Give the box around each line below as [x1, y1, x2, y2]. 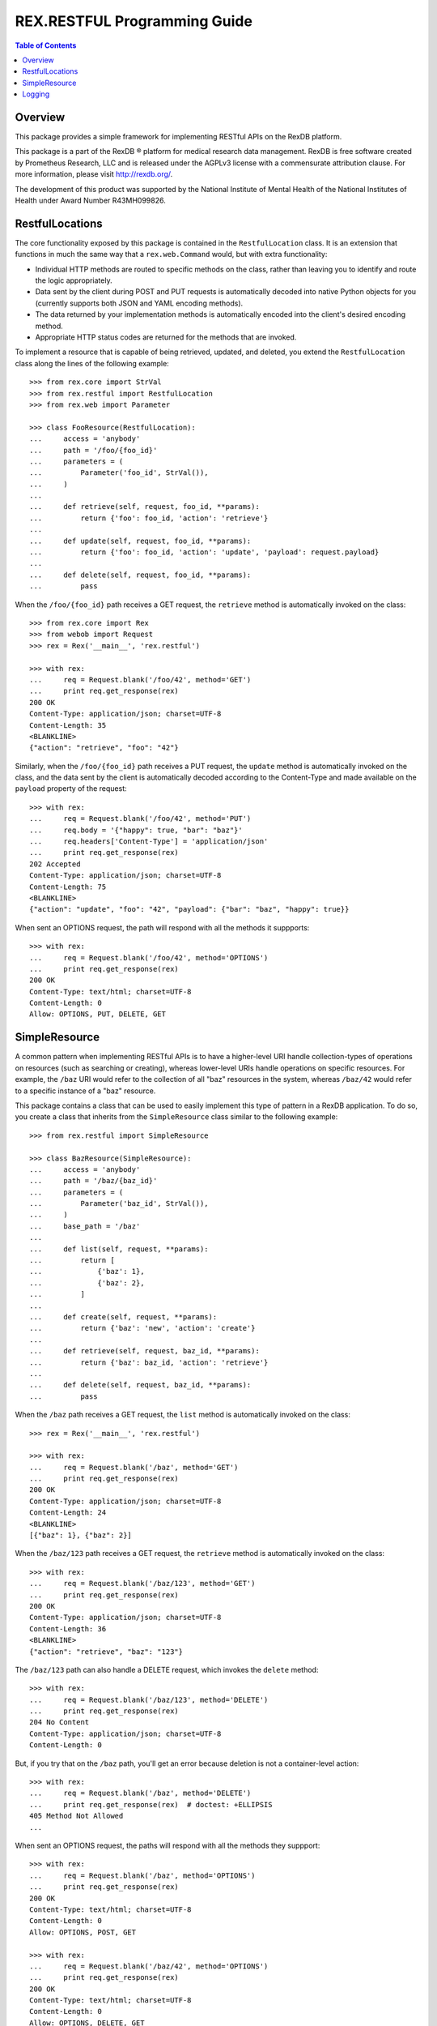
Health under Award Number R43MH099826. [15, 195, 166, 205]
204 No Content [29, 1718, 90, 1727]
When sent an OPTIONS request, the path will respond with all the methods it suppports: [15, 922, 310, 932]
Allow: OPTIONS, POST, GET [29, 1927, 137, 1937]
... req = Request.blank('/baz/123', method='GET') [29, 1579, 256, 1588]
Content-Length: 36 [29, 1624, 107, 1633]
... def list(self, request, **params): [29, 1244, 210, 1254]
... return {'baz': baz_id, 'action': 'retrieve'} [29, 1357, 269, 1367]
